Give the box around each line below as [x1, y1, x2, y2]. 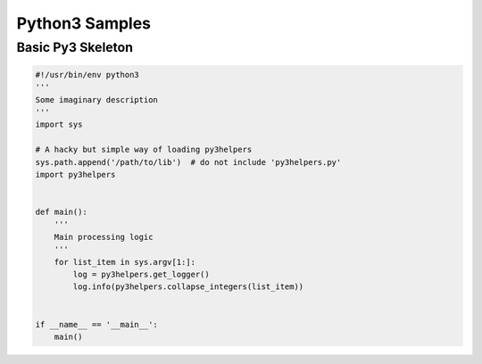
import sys [35, 120, 83, 129]
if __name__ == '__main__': [35, 319, 158, 329]
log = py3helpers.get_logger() [72, 269, 210, 280]
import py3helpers [35, 170, 116, 179]
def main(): [35, 207, 88, 218]
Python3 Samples [16, 13, 152, 33]
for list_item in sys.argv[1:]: [54, 257, 196, 267]
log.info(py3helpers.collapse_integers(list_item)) [72, 282, 304, 292]
